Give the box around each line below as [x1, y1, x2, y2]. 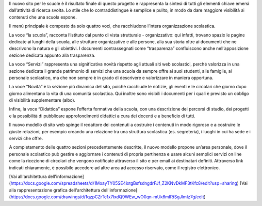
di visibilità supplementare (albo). [9, 97, 76, 103]
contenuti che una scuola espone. [9, 14, 77, 20]
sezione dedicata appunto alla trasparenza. [9, 52, 96, 58]
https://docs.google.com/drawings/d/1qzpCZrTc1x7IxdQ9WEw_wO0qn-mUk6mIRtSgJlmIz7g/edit [10, 194, 204, 200]
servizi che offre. [9, 136, 43, 142]
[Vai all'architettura [9, 174, 47, 179]
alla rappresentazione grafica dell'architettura [9, 187, 100, 193]
